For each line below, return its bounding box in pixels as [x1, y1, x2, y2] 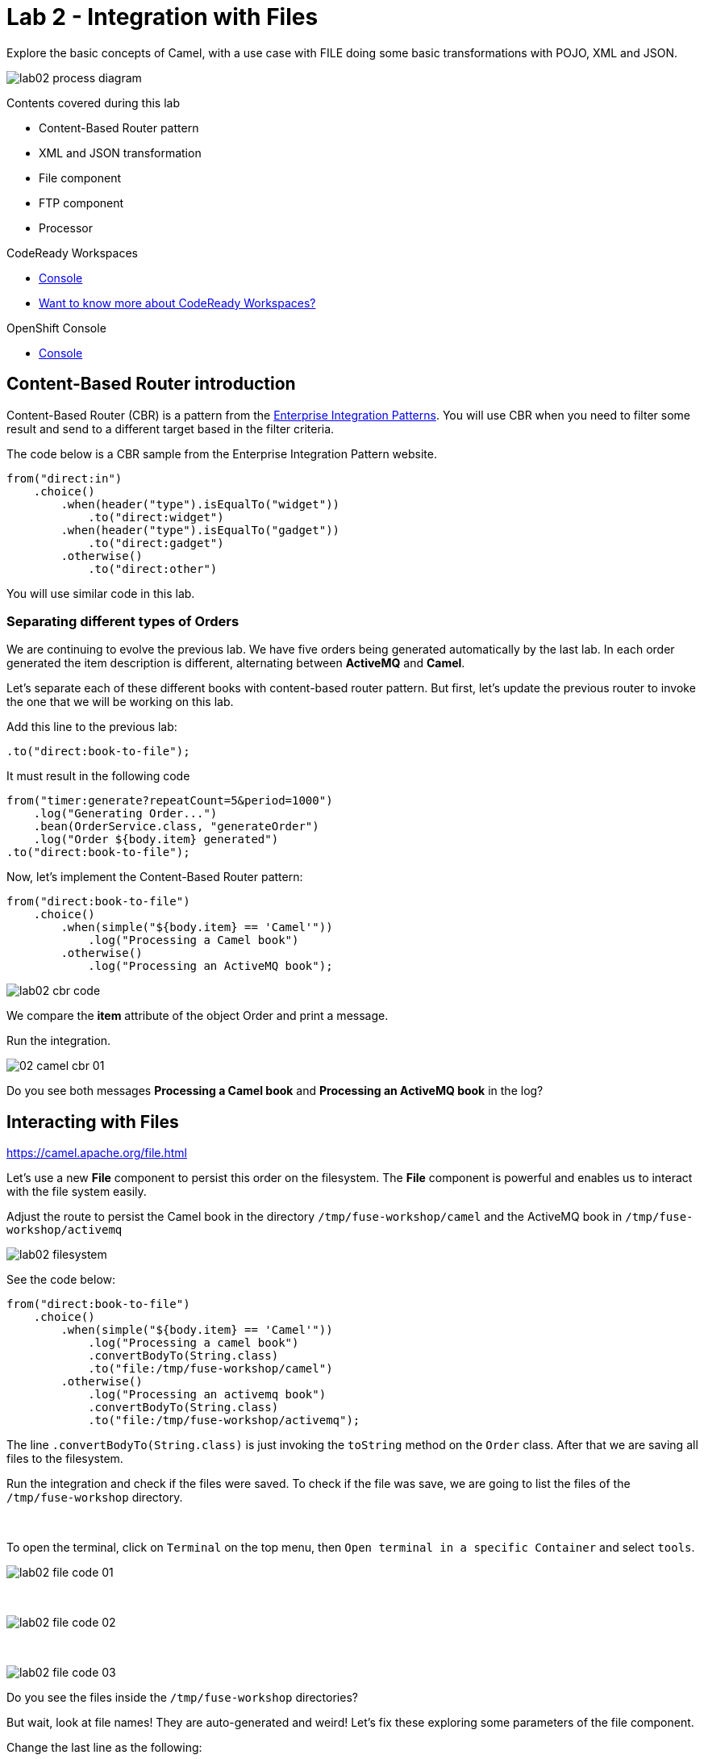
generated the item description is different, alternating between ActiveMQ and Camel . [6, 656, 465, 671]
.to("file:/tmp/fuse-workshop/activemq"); [88, 1414, 360, 1427]
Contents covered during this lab [6, 95, 180, 110]
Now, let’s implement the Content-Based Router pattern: [6, 870, 303, 884]
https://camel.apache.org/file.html [6, 1146, 188, 1160]
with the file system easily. [6, 1185, 147, 1199]
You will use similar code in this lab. [6, 586, 195, 600]
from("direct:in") [6, 471, 123, 485]
